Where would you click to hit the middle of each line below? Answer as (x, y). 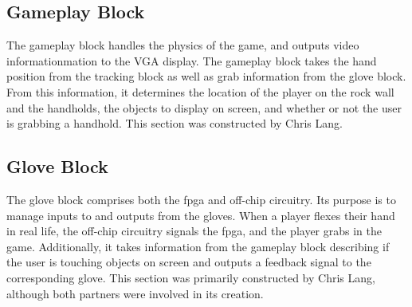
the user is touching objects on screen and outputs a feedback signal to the (189, 262)
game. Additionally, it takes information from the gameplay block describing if (198, 246)
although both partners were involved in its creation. (135, 293)
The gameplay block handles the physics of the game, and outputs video (183, 45)
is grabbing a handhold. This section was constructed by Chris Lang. (175, 123)
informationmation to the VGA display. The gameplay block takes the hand (192, 60)
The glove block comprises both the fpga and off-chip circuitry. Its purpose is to (201, 199)
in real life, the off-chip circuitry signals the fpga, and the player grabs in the (194, 231)
